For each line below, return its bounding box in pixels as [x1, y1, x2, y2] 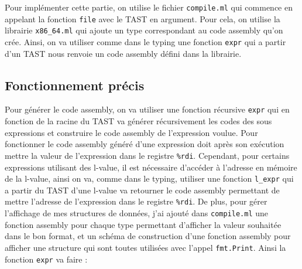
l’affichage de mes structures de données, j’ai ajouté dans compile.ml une [5, 207, 269, 219]
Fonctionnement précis [5, 76, 145, 94]
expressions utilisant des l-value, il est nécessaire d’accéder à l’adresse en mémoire [5, 161, 297, 173]
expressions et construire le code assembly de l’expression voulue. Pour [5, 126, 258, 138]
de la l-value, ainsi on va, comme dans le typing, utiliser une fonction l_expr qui [5, 172, 294, 185]
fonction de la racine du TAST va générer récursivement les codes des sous [5, 115, 272, 127]
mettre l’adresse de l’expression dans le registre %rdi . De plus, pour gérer [5, 195, 267, 207]
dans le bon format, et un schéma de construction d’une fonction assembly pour [5, 230, 291, 242]
